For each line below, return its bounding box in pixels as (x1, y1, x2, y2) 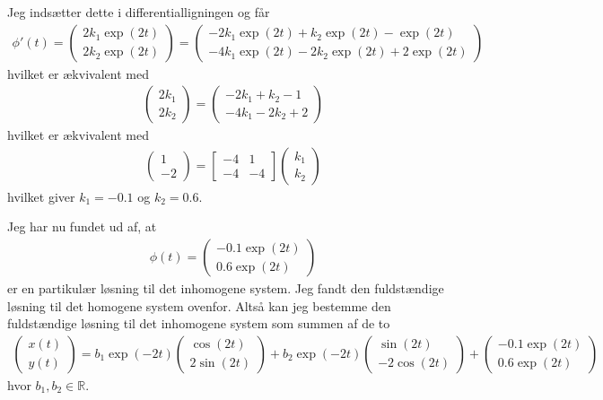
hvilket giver (7, 187, 75, 205)
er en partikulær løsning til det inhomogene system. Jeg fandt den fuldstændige (7, 279, 444, 298)
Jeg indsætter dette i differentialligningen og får (7, 3, 270, 21)
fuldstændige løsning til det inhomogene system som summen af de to (7, 314, 390, 333)
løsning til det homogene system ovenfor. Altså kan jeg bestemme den (7, 296, 391, 315)
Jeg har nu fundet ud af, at (7, 217, 157, 236)
